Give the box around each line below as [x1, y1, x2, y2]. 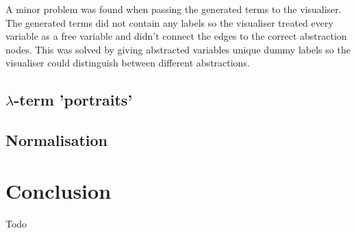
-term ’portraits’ [14, 89, 133, 110]
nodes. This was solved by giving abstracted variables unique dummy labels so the [5, 42, 351, 56]
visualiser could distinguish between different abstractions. [5, 56, 250, 70]
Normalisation [5, 130, 108, 151]
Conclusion [5, 176, 112, 204]
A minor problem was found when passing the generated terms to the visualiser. [5, 2, 342, 16]
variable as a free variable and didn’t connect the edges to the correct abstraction [5, 29, 347, 43]
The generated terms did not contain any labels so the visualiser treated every [5, 15, 333, 29]
